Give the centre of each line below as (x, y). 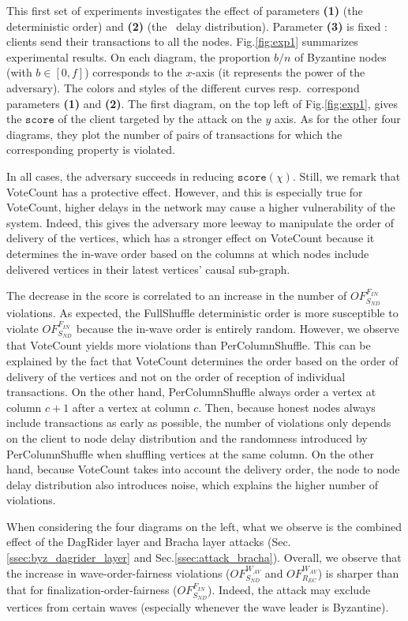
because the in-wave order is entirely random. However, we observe (238, 328)
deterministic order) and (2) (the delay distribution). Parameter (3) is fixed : (197, 26)
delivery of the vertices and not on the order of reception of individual (176, 376)
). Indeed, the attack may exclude (289, 590)
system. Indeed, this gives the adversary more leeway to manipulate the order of (200, 222)
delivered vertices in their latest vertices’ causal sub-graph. (148, 269)
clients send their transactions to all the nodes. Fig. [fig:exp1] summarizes (182, 41)
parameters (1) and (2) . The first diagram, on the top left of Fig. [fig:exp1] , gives (202, 103)
